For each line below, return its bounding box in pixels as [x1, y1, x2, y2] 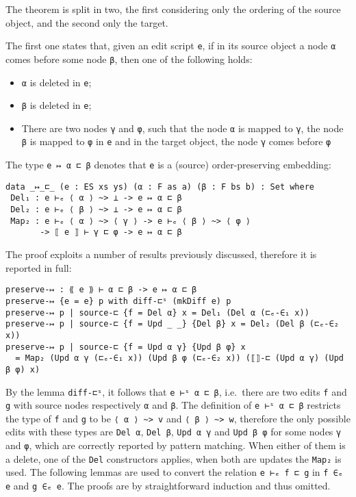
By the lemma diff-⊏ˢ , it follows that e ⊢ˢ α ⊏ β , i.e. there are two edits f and [5, 384, 347, 398]
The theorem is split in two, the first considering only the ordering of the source [5, 2, 341, 16]
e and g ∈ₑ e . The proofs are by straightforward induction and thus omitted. [5, 479, 331, 493]
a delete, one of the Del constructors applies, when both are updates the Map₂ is [5, 451, 342, 466]
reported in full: [5, 260, 72, 275]
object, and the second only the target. [5, 15, 168, 29]
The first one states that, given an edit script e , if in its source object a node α [5, 38, 336, 53]
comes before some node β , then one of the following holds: [5, 51, 253, 66]
